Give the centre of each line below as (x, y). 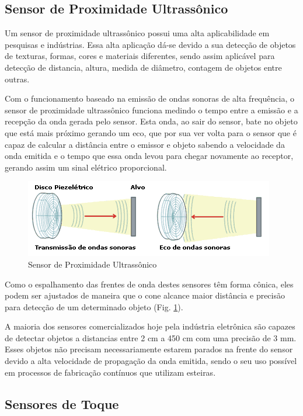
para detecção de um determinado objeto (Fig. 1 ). (94, 306)
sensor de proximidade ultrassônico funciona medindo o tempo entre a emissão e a (151, 110)
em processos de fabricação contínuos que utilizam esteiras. (110, 372)
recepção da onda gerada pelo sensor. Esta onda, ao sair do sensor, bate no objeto (151, 121)
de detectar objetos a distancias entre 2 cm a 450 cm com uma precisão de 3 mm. (151, 337)
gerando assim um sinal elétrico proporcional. (86, 167)
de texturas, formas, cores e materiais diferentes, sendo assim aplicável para (140, 56)
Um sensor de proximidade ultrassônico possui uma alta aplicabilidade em (137, 33)
